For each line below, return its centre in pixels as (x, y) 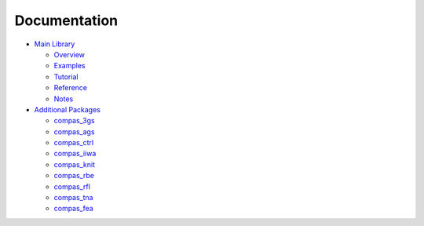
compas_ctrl (74, 143)
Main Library (55, 44)
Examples (69, 66)
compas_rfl (72, 186)
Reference (71, 88)
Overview (69, 54)
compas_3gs (74, 121)
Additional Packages (68, 109)
